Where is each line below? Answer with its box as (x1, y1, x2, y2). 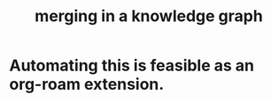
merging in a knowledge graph (35, 6, 263, 26)
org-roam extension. (9, 75, 165, 94)
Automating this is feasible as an (9, 55, 255, 76)
